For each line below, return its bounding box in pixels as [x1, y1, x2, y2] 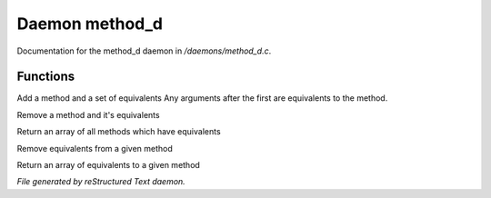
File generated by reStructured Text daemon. [16, 176, 185, 187]
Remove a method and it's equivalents [16, 109, 160, 120]
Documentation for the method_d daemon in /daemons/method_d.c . [16, 45, 272, 56]
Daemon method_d [16, 14, 164, 34]
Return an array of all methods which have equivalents [16, 126, 222, 137]
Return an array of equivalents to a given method [16, 160, 200, 171]
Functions [16, 69, 75, 84]
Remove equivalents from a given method [16, 143, 173, 153]
